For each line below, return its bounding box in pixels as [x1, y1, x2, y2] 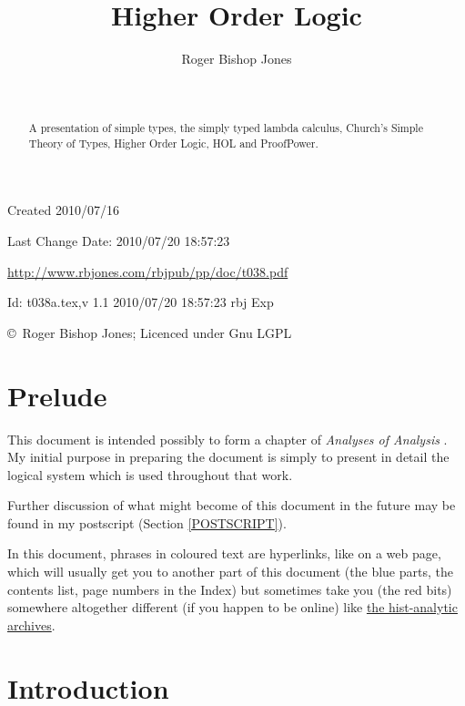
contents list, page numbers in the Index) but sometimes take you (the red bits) [7, 579, 452, 599]
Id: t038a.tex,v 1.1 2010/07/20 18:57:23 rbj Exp [7, 292, 274, 312]
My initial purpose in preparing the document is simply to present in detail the [7, 447, 450, 466]
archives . [7, 615, 56, 634]
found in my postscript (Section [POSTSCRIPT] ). [7, 513, 287, 532]
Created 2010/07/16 [7, 200, 119, 220]
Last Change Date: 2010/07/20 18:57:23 [7, 231, 230, 251]
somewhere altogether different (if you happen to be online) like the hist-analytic [7, 598, 458, 617]
